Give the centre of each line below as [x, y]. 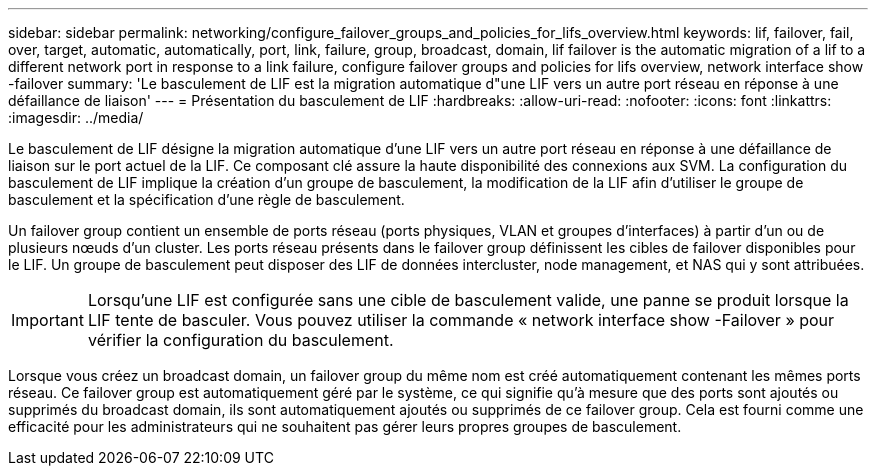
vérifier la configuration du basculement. [240, 340]
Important [47, 320]
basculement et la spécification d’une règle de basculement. [206, 199]
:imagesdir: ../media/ [76, 117]
